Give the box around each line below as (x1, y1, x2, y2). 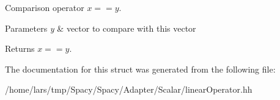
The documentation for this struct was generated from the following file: (5, 62, 276, 75)
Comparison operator (5, 1, 84, 13)
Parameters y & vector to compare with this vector (5, 21, 196, 34)
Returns (5, 42, 35, 55)
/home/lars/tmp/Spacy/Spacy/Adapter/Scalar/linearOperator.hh (5, 83, 252, 96)
